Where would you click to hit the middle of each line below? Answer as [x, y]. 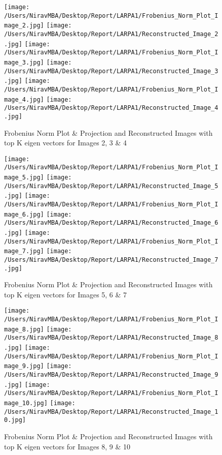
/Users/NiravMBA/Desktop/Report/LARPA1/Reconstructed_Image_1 [111, 412]
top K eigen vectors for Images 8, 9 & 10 [67, 446]
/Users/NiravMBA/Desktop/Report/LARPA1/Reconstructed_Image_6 [111, 223]
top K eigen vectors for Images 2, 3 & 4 [66, 143]
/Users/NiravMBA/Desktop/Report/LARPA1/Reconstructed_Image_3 [111, 71]
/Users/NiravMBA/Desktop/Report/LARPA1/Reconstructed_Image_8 [111, 338]
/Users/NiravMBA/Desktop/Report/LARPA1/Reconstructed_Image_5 [111, 186]
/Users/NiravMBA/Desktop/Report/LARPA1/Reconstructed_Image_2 [111, 34]
